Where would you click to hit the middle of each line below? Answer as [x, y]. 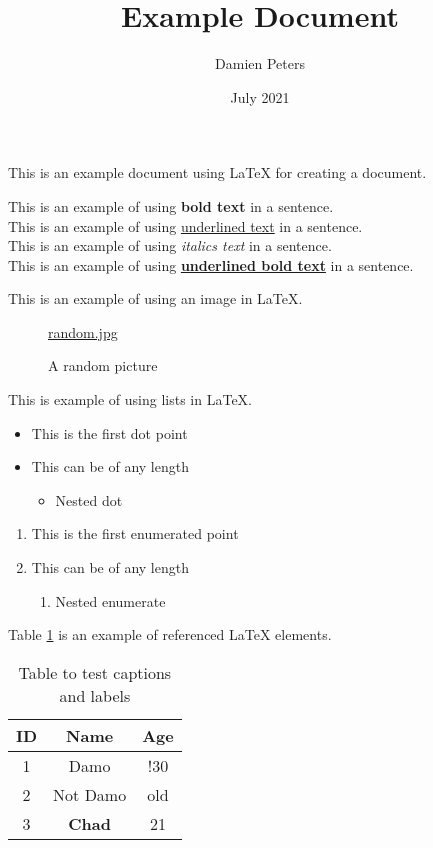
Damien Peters [260, 63]
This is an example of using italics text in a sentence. [170, 245]
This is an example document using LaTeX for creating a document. [217, 172]
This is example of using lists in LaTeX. [130, 399]
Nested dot [89, 499]
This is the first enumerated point [135, 533]
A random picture [103, 365]
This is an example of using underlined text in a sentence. [185, 225]
